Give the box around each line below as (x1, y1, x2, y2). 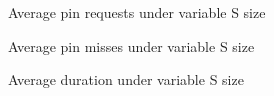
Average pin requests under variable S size (8, 2, 266, 22)
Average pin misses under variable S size (8, 35, 255, 56)
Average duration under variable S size (8, 69, 244, 90)
